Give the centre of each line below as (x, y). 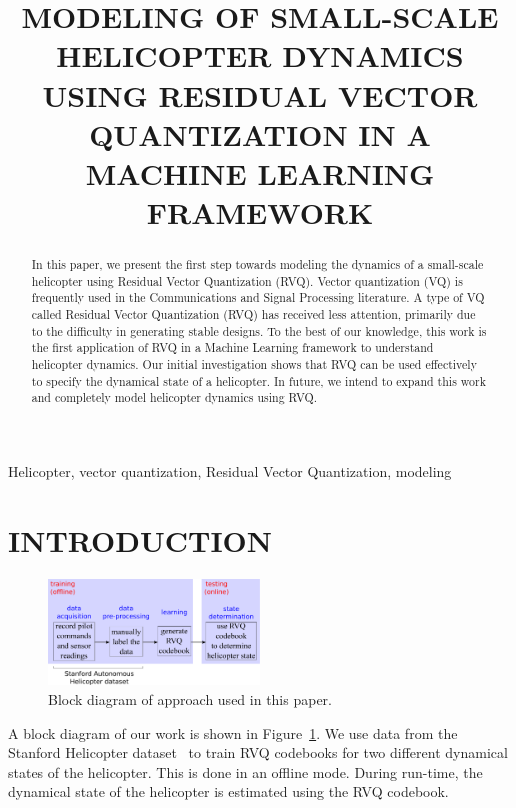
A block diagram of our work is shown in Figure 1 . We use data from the (233, 732)
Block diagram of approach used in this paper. (190, 698)
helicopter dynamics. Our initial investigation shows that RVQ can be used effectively (254, 364)
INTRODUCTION (140, 539)
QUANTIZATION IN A (260, 133)
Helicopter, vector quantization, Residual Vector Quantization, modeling (230, 471)
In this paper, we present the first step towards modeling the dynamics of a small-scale (257, 264)
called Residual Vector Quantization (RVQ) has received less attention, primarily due (253, 314)
